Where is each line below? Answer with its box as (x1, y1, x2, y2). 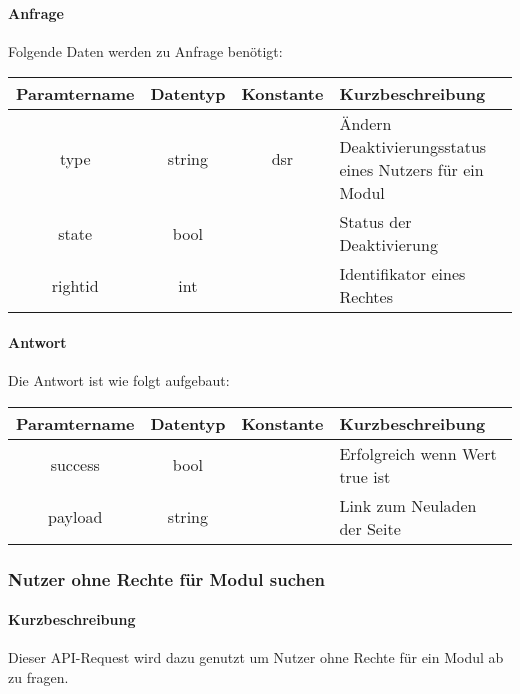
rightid (51, 273, 99, 297)
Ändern (339, 112, 392, 136)
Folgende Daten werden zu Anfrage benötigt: (8, 40, 283, 61)
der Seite (339, 516, 401, 540)
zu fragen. (8, 667, 69, 688)
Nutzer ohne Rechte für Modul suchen (8, 566, 326, 591)
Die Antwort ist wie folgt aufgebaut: (8, 370, 230, 391)
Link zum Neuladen (339, 493, 477, 517)
